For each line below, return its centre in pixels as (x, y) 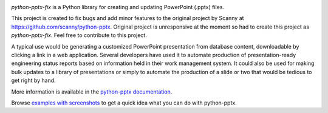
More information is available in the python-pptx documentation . (92, 92)
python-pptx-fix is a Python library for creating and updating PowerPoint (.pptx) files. (118, 7)
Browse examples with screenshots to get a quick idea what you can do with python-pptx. (124, 103)
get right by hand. (33, 80)
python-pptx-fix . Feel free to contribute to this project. (79, 35)
